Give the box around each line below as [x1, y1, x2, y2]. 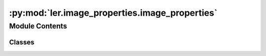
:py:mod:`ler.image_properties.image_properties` [9, 7, 218, 18]
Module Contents [9, 22, 67, 30]
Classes [9, 38, 34, 46]
